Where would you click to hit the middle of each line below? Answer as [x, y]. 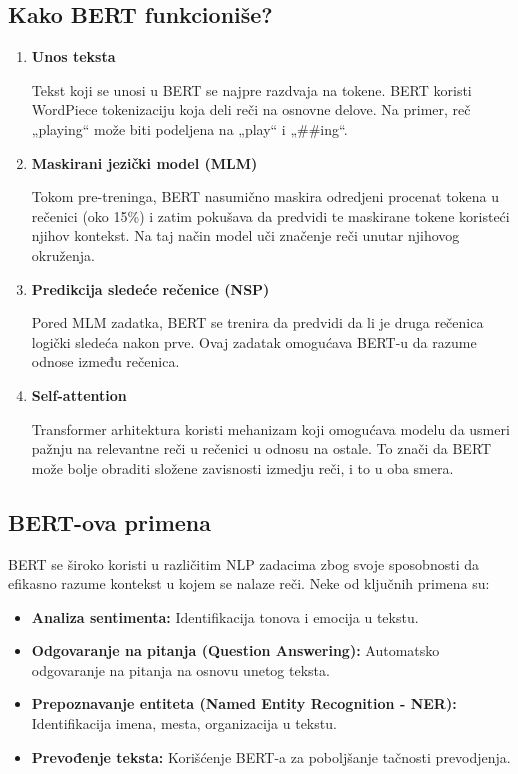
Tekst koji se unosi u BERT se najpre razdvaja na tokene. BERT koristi [251, 89]
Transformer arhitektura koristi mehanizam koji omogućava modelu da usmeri [270, 428]
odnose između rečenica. [105, 361]
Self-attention [79, 394]
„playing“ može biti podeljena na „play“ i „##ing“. [189, 128]
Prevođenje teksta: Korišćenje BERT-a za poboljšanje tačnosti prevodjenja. [271, 756]
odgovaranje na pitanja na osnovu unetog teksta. [180, 669]
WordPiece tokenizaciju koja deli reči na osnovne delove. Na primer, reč [251, 109]
